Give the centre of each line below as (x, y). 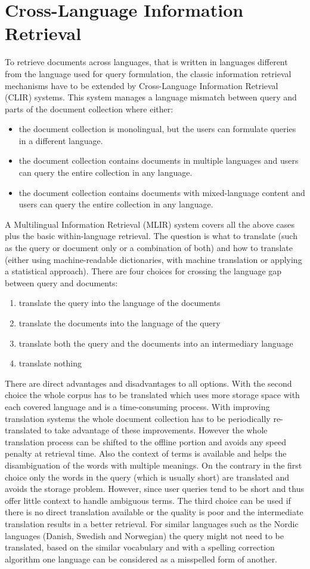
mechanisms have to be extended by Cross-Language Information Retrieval (142, 85)
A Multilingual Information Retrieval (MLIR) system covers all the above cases (150, 224)
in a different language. (61, 140)
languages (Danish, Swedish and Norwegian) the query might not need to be (144, 535)
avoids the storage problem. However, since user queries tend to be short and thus (155, 489)
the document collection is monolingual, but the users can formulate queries (157, 129)
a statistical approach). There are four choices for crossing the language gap (143, 271)
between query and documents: (61, 282)
